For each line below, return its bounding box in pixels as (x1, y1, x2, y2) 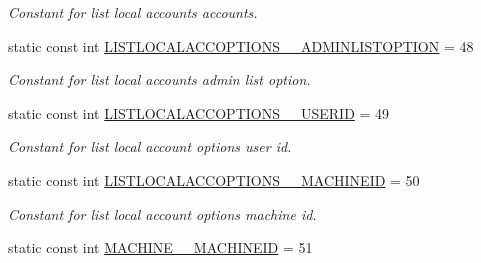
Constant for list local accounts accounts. (8, 2, 258, 22)
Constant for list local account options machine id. (8, 203, 317, 224)
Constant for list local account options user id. (8, 136, 292, 157)
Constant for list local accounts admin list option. (8, 69, 311, 90)
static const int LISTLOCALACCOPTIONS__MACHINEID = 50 (8, 169, 420, 190)
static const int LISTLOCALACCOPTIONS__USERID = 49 (8, 102, 390, 123)
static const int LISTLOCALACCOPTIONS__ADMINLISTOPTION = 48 (8, 35, 474, 56)
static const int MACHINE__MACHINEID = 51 (8, 237, 313, 258)
